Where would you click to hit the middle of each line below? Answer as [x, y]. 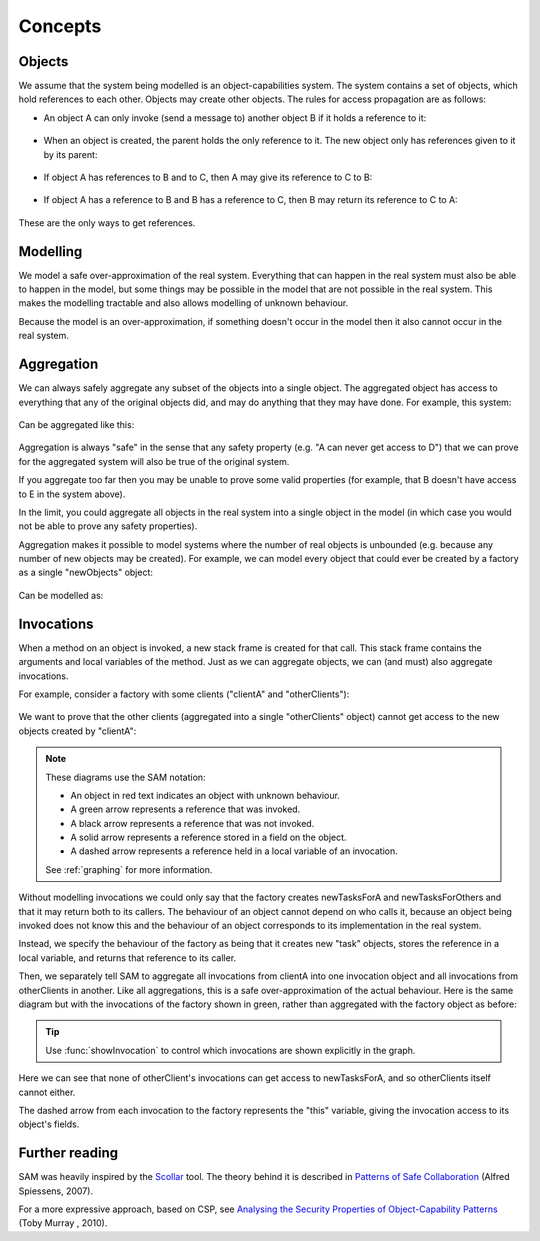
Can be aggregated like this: [76, 424]
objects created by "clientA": [77, 731]
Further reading [68, 1153]
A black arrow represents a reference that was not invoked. [192, 823]
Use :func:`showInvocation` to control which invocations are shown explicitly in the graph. [230, 1050]
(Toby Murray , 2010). [63, 1223]
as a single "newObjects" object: [86, 572]
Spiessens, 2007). [56, 1191]
